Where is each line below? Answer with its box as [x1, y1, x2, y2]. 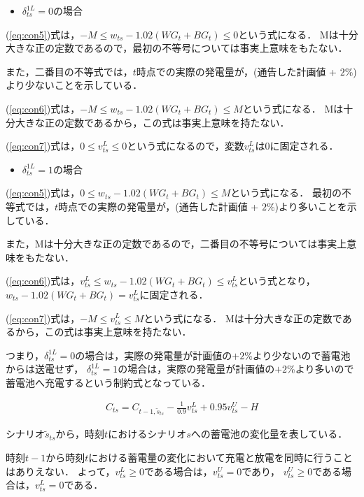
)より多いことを [274, 199, 347, 213]
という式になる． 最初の [230, 185, 342, 200]
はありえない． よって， [6, 463, 115, 478]
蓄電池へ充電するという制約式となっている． [6, 375, 211, 389]
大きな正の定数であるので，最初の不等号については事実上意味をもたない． [6, 41, 348, 55]
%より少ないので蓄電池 [244, 347, 351, 362]
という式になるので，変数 [127, 138, 244, 153]
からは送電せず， [6, 361, 84, 376]
